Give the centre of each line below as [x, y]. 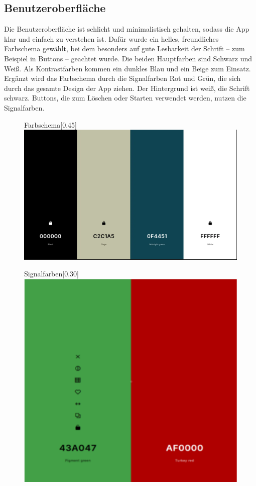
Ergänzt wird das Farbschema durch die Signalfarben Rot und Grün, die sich [122, 78]
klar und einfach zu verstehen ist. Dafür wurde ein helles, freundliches [111, 38]
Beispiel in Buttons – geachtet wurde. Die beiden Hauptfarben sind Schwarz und [128, 58]
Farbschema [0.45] [50, 124]
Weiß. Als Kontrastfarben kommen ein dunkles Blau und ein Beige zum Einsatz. [127, 68]
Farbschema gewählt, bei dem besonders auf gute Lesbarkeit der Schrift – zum [124, 48]
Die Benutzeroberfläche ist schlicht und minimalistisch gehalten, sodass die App [127, 29]
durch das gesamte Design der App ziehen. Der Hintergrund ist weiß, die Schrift [127, 88]
